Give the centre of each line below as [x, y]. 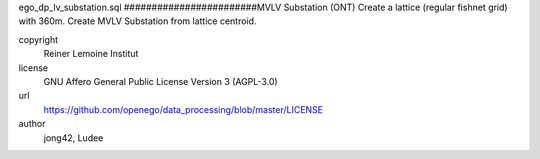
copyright [38, 39]
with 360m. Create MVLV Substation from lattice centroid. [137, 21]
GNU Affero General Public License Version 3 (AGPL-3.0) [161, 81]
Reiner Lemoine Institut [91, 54]
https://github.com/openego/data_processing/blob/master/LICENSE [183, 109]
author [32, 124]
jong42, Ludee [73, 137]
